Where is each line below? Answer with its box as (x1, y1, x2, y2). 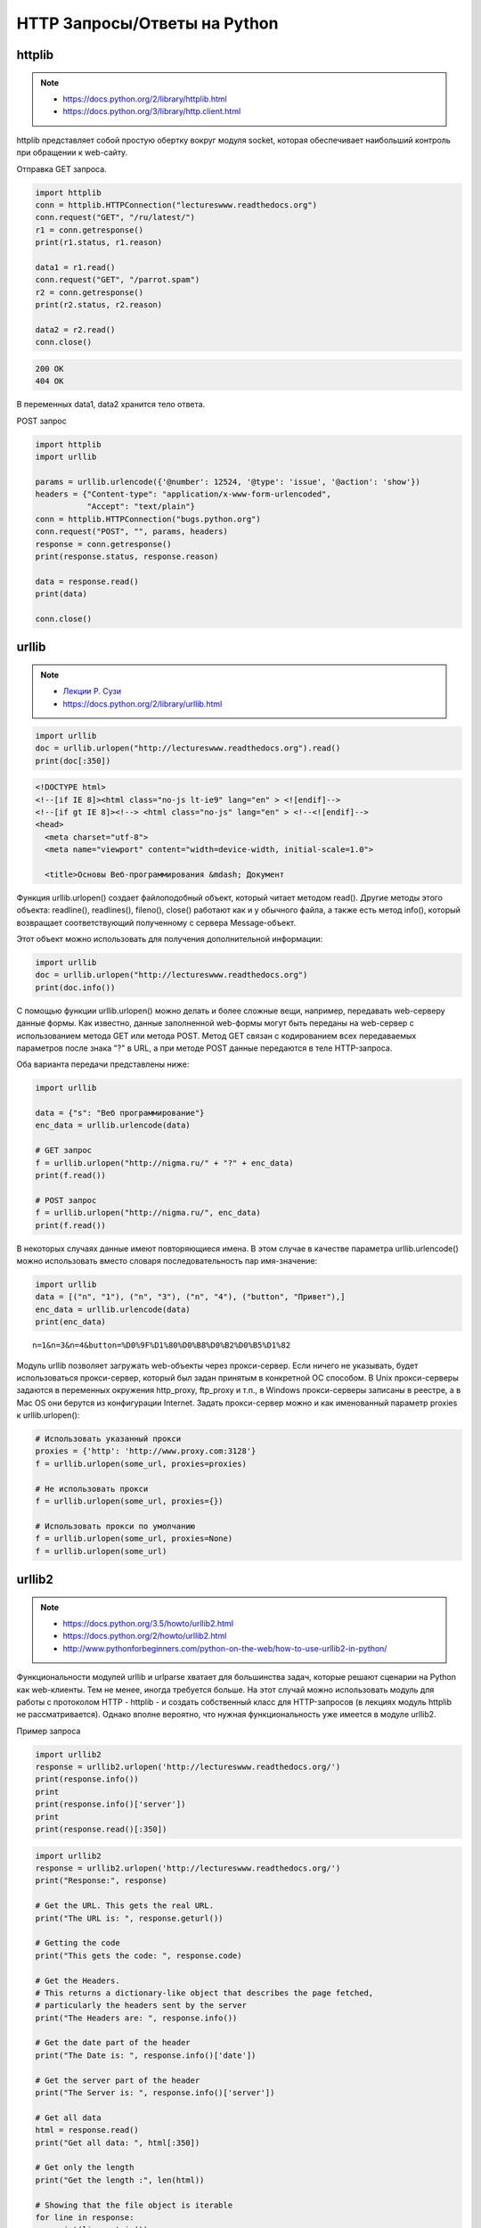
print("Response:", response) (35, 1876, 167, 1886)
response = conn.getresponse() (35, 539, 173, 549)
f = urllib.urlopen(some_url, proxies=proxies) (35, 1458, 247, 1469)
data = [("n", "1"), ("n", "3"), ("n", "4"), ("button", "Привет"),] (35, 1292, 346, 1302)
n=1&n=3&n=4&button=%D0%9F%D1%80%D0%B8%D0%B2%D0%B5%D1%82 (32, 1340, 291, 1350)
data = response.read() (35, 576, 140, 586)
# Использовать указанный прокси (35, 1434, 182, 1444)
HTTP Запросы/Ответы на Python (16, 13, 279, 33)
